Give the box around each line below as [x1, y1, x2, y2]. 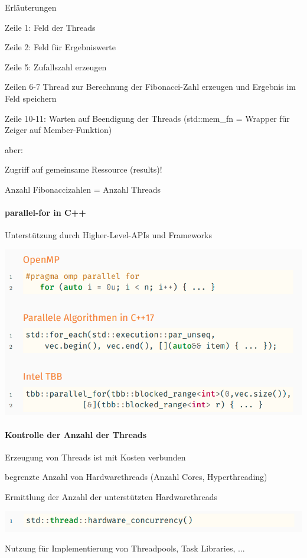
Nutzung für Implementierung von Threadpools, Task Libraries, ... [5, 542, 245, 554]
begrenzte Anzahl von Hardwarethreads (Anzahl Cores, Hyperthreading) [5, 471, 267, 483]
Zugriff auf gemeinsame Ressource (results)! [5, 163, 162, 176]
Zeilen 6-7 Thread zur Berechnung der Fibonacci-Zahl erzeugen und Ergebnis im [5, 80, 296, 93]
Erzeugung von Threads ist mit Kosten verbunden [5, 450, 186, 463]
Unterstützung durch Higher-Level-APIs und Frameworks [5, 229, 213, 241]
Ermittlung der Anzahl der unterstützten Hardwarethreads [5, 491, 217, 503]
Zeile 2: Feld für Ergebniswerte [5, 41, 116, 53]
